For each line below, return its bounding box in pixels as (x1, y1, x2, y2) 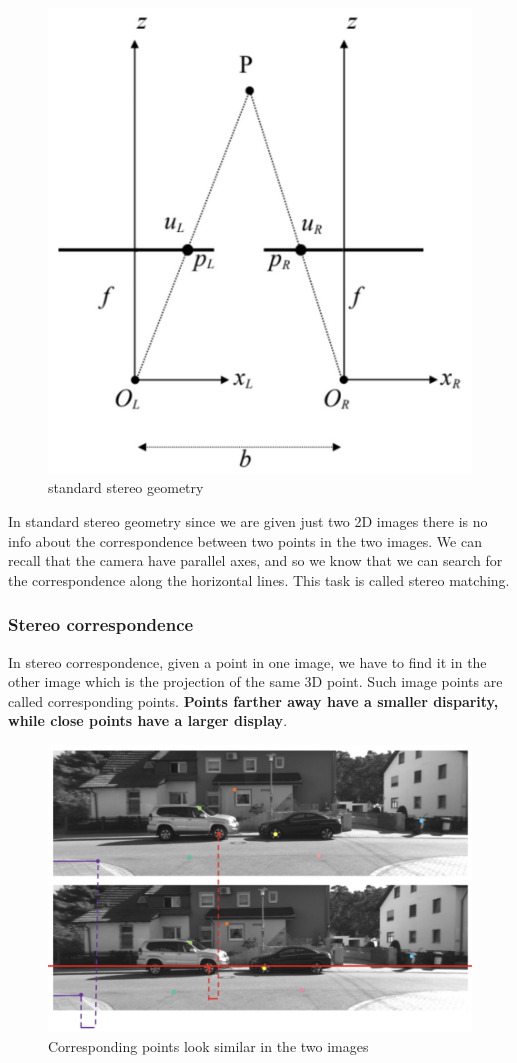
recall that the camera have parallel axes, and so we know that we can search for (8, 550, 503, 571)
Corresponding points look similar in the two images (48, 1035, 369, 1056)
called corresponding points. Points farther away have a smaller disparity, (8, 690, 499, 711)
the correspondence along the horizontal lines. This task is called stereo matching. (8, 569, 510, 590)
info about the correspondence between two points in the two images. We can (8, 530, 482, 551)
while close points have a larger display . (8, 710, 288, 731)
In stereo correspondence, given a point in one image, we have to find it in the (8, 651, 487, 672)
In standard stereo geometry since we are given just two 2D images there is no (8, 511, 488, 532)
